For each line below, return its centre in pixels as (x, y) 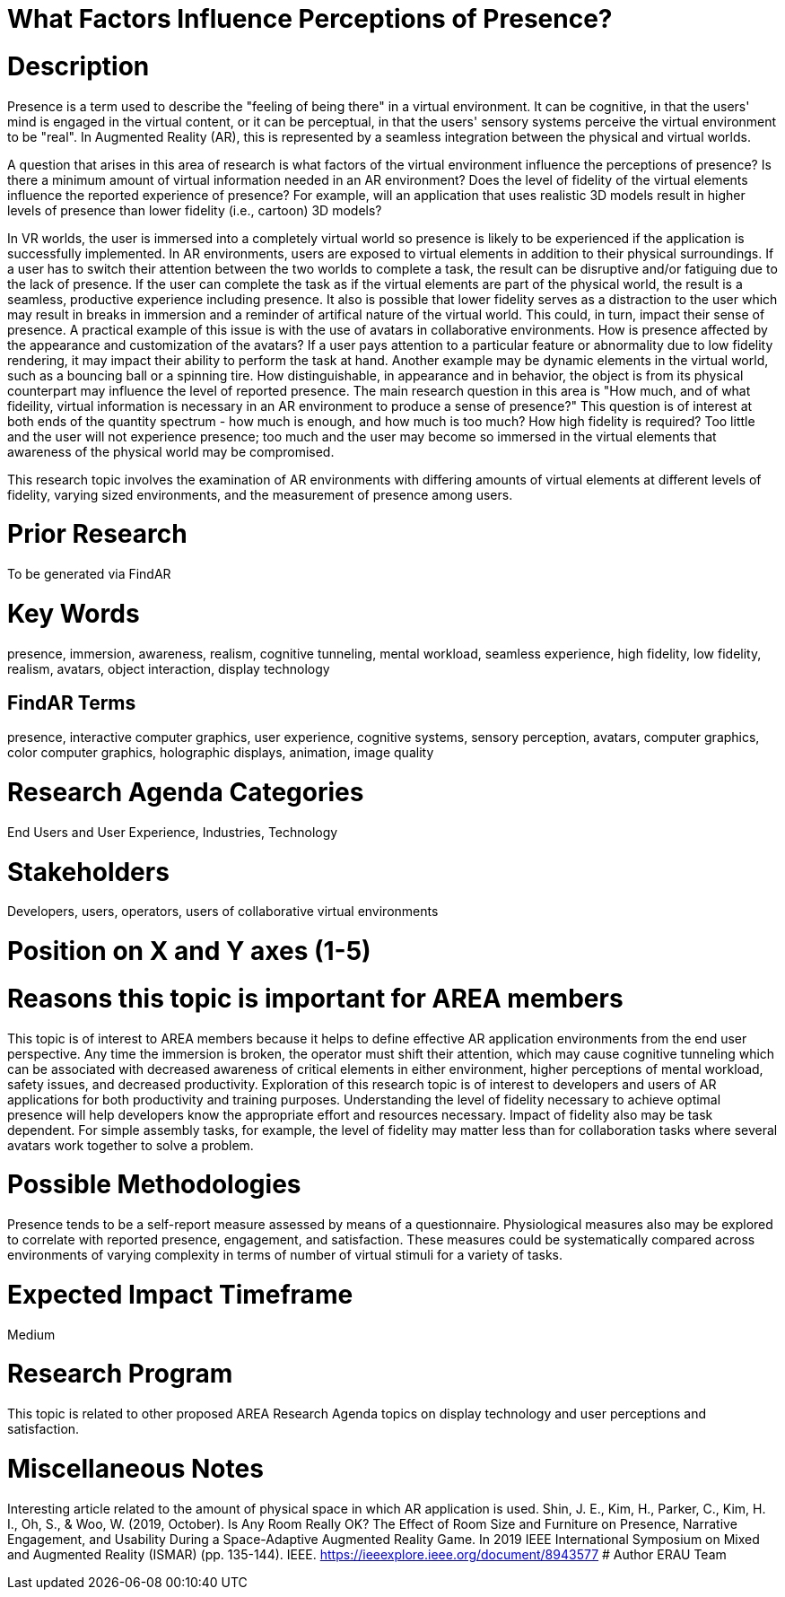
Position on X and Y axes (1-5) (189, 951)
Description (78, 66)
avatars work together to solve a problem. (131, 1145)
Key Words (74, 613)
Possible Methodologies (154, 1185)
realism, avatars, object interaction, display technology (169, 668)
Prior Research (97, 534)
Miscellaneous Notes (135, 1468)
